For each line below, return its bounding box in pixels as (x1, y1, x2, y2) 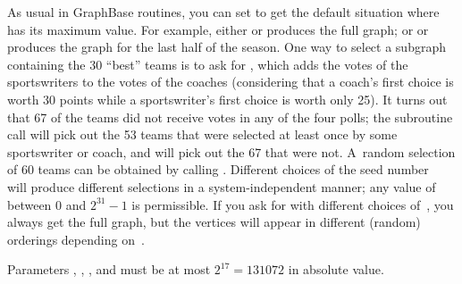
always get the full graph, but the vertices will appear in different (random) (7, 213, 421, 231)
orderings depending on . (7, 230, 145, 248)
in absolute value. (288, 260, 384, 279)
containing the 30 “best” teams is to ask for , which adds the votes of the (7, 54, 408, 73)
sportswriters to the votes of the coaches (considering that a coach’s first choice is (7, 72, 454, 91)
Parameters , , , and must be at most (7, 260, 211, 279)
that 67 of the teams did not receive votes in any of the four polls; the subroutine (7, 107, 453, 126)
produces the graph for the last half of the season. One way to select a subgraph (7, 38, 446, 56)
